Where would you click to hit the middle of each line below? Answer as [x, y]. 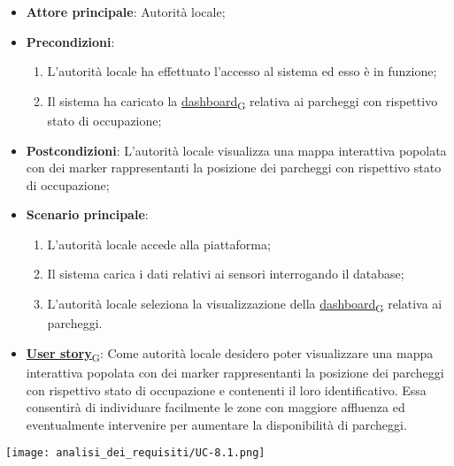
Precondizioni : [70, 41]
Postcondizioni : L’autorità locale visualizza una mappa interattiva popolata [236, 150]
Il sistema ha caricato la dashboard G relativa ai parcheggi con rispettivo [242, 102]
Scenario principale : [87, 214]
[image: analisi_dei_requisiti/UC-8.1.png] [135, 453]
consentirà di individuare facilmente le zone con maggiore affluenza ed [215, 407]
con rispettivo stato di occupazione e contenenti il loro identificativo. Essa [226, 390]
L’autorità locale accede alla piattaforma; [159, 244]
